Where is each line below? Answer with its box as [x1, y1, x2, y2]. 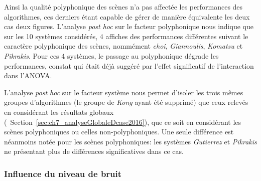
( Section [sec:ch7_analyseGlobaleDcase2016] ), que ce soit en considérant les [4, 116, 241, 127]
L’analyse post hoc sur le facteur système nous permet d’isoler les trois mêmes [4, 87, 243, 97]
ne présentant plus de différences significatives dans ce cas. [4, 146, 184, 156]
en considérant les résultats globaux [4, 106, 114, 117]
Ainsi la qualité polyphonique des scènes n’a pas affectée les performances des [4, 2, 243, 12]
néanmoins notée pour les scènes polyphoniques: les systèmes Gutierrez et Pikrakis [4, 136, 257, 146]
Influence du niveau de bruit [4, 167, 122, 179]
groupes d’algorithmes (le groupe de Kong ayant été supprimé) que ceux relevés [4, 97, 248, 107]
